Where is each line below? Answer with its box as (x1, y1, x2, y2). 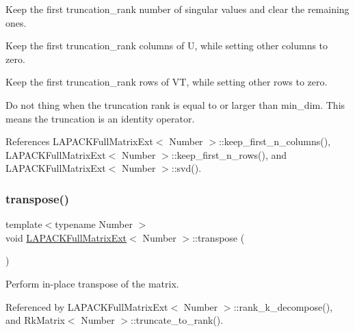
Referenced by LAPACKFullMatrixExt (5, 299, 168, 314)
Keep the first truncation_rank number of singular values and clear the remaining (5, 2, 350, 16)
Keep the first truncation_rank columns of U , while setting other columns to (5, 38, 328, 53)
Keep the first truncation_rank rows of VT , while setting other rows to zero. (5, 75, 328, 89)
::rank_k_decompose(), (233, 299, 333, 314)
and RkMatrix (5, 313, 65, 327)
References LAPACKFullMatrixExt (5, 134, 153, 149)
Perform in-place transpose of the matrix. (5, 276, 179, 290)
